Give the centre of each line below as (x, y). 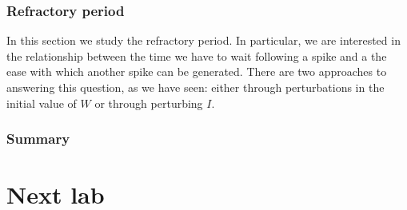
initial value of (42, 103)
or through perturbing (149, 103)
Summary (38, 139)
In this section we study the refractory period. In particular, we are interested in (203, 40)
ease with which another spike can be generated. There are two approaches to (197, 71)
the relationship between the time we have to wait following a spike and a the (197, 55)
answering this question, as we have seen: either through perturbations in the (196, 87)
